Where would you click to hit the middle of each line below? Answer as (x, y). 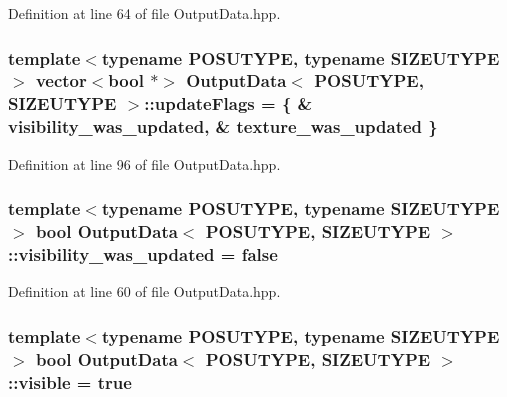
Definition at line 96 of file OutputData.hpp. (144, 163)
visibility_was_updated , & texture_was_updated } (223, 126)
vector (61, 80)
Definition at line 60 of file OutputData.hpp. (144, 291)
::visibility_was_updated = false (143, 253)
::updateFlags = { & (228, 103)
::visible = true (70, 381)
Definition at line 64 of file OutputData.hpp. (144, 13)
